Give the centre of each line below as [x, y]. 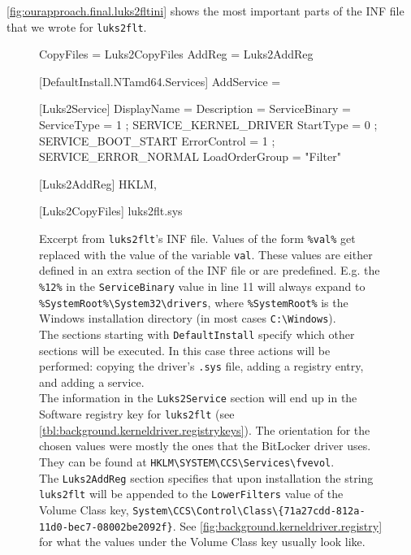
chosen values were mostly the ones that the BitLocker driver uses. [205, 446]
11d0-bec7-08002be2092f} [106, 527]
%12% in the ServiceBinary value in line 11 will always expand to [202, 286]
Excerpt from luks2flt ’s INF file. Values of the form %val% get [197, 238]
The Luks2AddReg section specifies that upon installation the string [206, 477]
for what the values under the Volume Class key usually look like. [202, 542]
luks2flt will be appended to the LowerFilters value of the [191, 494]
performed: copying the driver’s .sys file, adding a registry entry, [201, 366]
